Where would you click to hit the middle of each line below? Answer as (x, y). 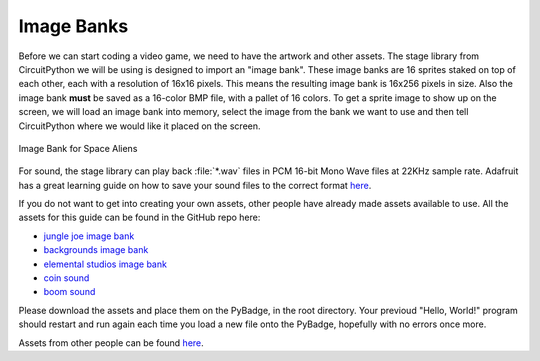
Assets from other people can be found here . (111, 342)
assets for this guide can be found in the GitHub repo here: (139, 217)
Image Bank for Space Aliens (78, 148)
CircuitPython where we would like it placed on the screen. (139, 126)
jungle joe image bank (89, 236)
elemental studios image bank (105, 264)
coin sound (66, 278)
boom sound (69, 292)
